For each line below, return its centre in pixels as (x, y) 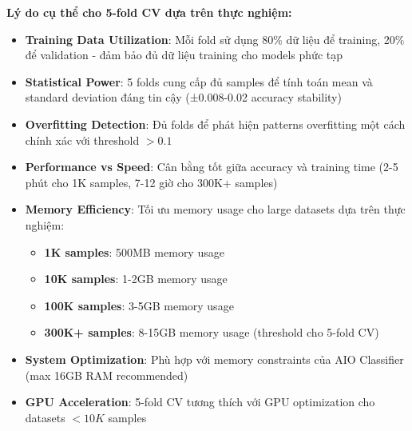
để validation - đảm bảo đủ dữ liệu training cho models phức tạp (184, 55)
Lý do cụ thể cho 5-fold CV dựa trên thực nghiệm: (149, 12)
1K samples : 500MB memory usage (134, 251)
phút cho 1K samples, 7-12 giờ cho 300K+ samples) (151, 182)
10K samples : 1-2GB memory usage (136, 279)
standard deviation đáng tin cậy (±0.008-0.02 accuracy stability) (183, 97)
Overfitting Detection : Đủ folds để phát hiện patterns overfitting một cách (215, 124)
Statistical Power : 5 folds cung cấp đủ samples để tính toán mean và (199, 81)
